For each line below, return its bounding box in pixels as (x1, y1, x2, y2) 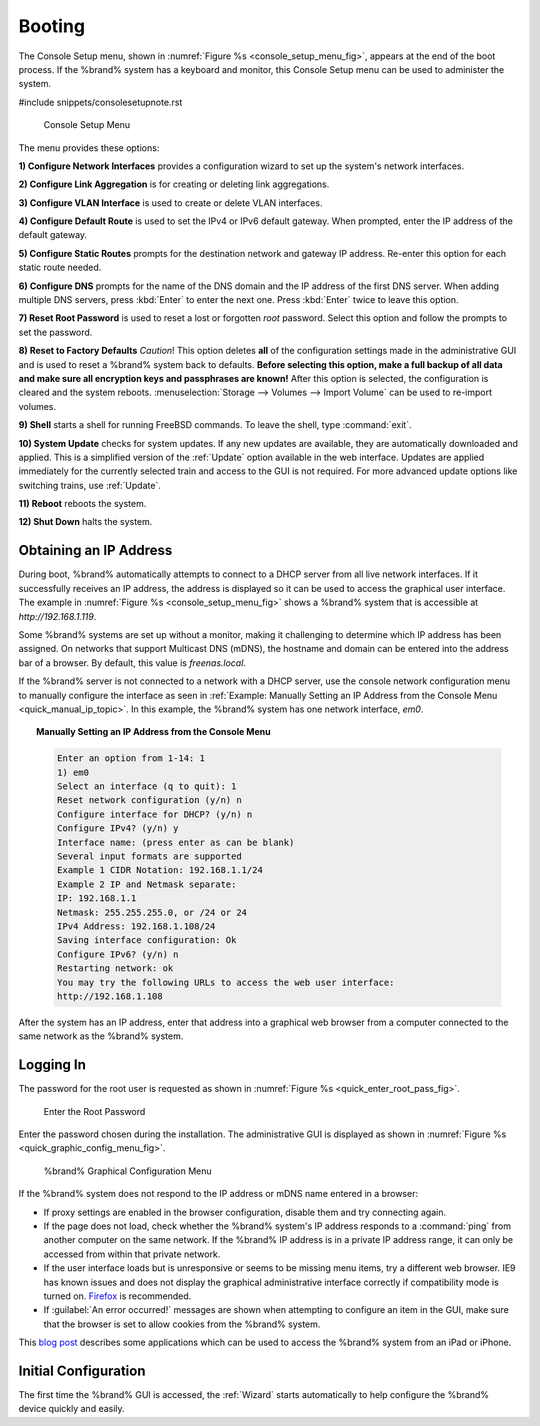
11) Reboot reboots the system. (18, 498, 147, 510)
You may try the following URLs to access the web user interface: (56, 976, 395, 988)
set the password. (18, 326, 93, 338)
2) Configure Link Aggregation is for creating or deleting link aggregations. (18, 178, 330, 190)
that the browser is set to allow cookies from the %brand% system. (43, 1318, 321, 1330)
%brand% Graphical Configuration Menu (43, 1165, 212, 1177)
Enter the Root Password (43, 1105, 146, 1117)
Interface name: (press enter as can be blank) (56, 836, 295, 848)
